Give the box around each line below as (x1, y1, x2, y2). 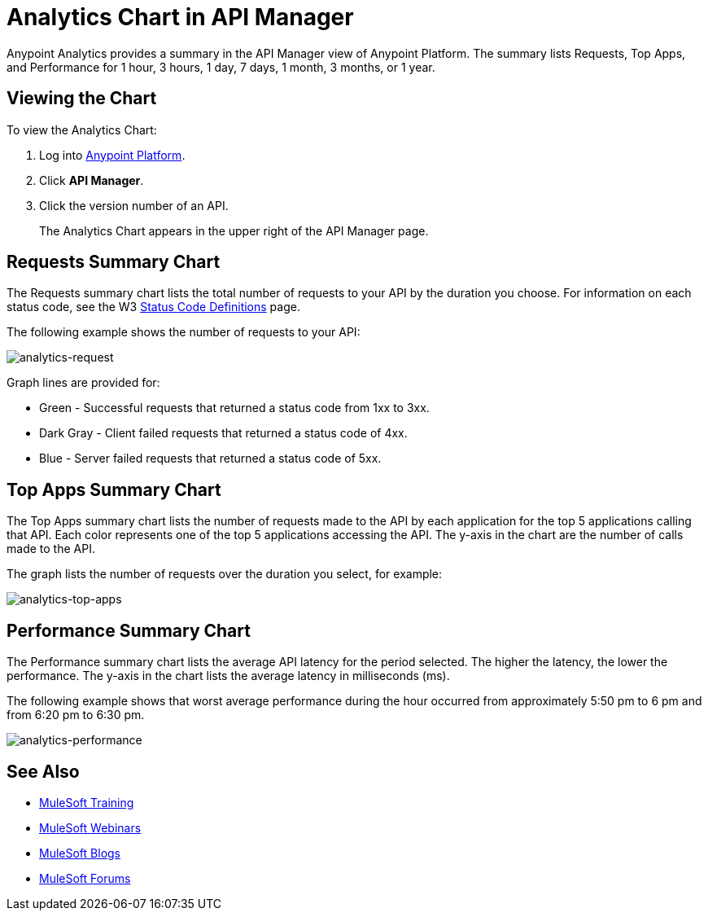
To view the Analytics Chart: (7, 122, 157, 137)
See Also (7, 761, 80, 782)
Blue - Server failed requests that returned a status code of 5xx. (39, 451, 382, 466)
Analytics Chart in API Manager (7, 3, 354, 31)
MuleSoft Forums (39, 871, 131, 885)
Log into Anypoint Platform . (39, 147, 186, 162)
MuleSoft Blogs (39, 845, 120, 860)
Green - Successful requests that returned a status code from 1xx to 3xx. (39, 401, 430, 415)
